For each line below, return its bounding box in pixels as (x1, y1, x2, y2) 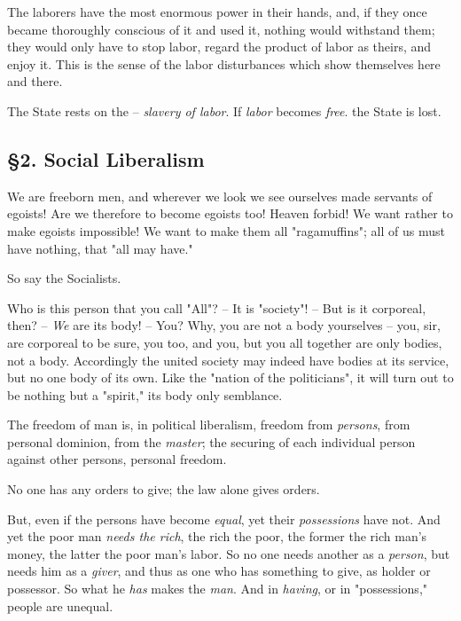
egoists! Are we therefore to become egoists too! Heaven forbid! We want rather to (7, 204, 453, 223)
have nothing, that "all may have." (7, 239, 193, 257)
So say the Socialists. (7, 269, 121, 287)
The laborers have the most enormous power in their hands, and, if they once (7, 3, 427, 20)
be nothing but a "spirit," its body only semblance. (7, 385, 283, 404)
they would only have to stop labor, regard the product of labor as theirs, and (7, 37, 432, 56)
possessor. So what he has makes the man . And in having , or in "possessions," (7, 579, 428, 598)
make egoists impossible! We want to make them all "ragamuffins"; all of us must (7, 221, 445, 240)
